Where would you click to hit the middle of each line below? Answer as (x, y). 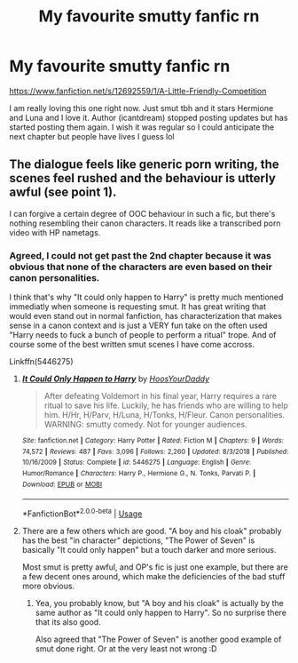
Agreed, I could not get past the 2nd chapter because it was (141, 255)
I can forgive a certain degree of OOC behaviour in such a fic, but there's (142, 213)
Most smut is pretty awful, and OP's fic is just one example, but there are (155, 567)
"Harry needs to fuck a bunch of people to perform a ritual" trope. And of (143, 335)
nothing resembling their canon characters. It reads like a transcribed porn (145, 223)
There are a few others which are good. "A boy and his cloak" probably (152, 531)
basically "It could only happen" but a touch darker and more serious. (149, 549)
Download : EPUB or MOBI (62, 484)
